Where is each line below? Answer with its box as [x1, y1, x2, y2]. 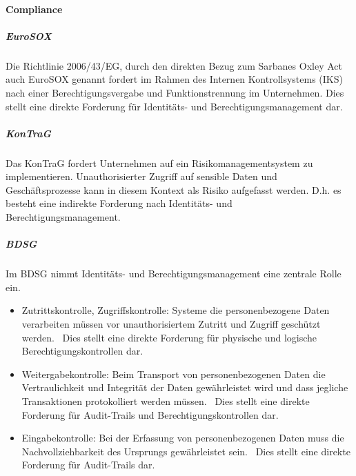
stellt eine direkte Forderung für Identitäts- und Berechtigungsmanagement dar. [6, 99, 343, 113]
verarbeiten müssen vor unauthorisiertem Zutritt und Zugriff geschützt [21, 317, 321, 330]
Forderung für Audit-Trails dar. [21, 457, 155, 472]
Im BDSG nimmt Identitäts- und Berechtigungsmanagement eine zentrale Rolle [6, 266, 342, 281]
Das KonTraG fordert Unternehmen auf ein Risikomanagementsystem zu [6, 155, 313, 170]
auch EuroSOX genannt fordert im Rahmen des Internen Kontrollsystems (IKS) [6, 72, 343, 86]
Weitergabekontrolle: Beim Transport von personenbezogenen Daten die [21, 366, 326, 381]
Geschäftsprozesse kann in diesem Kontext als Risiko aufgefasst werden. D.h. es [6, 182, 342, 197]
